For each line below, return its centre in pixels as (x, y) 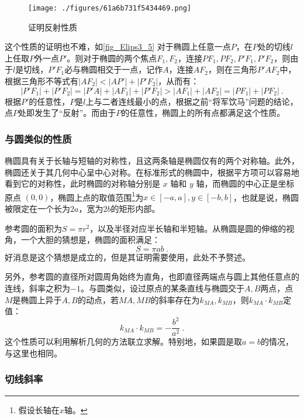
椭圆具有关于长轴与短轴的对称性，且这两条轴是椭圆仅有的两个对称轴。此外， (152, 161)
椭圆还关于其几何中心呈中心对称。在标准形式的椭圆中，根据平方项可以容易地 (152, 172)
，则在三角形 (232, 69)
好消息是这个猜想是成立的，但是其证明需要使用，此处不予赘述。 (127, 257)
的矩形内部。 (135, 209)
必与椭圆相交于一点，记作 (114, 69)
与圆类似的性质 (38, 138)
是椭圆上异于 (37, 299)
